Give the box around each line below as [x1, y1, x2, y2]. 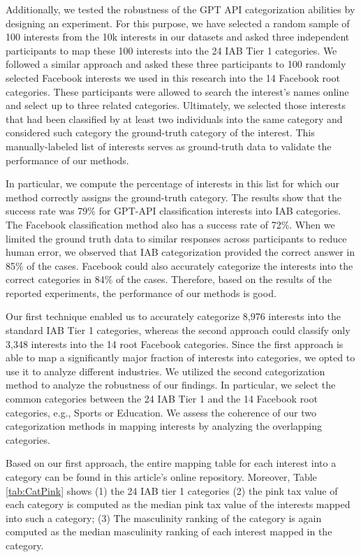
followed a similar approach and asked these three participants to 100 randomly [6, 57, 346, 71]
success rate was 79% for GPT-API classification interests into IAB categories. [6, 203, 341, 218]
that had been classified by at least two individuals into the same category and [6, 111, 343, 126]
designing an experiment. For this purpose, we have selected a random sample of [6, 15, 350, 30]
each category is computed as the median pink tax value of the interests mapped [6, 497, 351, 512]
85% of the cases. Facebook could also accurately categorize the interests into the [6, 258, 353, 273]
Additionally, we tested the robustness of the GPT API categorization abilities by [6, 2, 355, 16]
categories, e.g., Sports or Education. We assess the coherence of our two [6, 405, 316, 419]
